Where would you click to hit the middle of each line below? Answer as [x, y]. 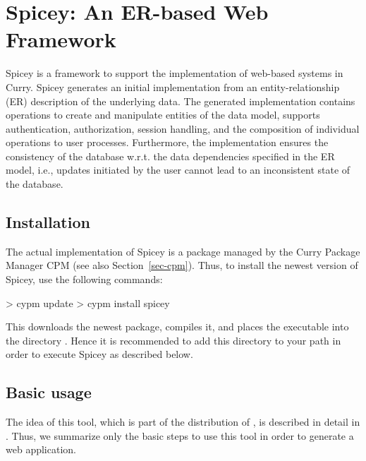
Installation [48, 222]
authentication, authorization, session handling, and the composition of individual [183, 128]
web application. [41, 449]
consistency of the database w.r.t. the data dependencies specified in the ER [170, 156]
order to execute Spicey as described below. [99, 354]
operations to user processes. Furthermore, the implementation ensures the [167, 142]
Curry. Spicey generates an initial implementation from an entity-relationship [173, 86]
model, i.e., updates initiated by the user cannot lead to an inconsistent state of [178, 170]
